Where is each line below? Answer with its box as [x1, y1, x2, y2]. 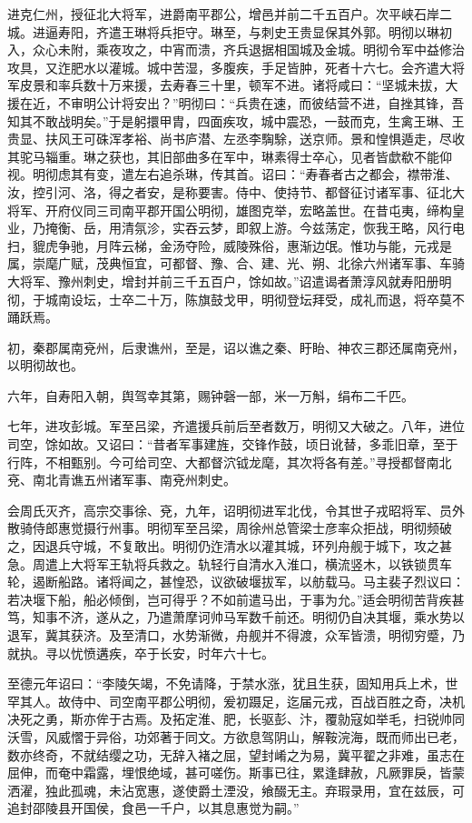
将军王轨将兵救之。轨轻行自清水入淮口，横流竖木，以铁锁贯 [83, 554, 439, 573]
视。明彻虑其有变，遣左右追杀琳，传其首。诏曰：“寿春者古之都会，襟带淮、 [7, 165, 458, 184]
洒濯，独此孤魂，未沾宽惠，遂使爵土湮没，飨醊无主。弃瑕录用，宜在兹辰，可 [7, 780, 465, 799]
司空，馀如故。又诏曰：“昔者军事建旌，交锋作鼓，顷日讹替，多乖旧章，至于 [7, 435, 458, 454]
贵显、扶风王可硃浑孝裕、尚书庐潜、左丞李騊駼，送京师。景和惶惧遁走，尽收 [7, 129, 465, 148]
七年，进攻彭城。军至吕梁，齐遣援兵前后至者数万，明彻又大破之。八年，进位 [7, 417, 465, 436]
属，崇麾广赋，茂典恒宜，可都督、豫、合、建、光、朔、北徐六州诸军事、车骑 [7, 254, 465, 273]
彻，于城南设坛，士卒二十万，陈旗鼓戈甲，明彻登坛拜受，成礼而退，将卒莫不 [7, 289, 465, 308]
